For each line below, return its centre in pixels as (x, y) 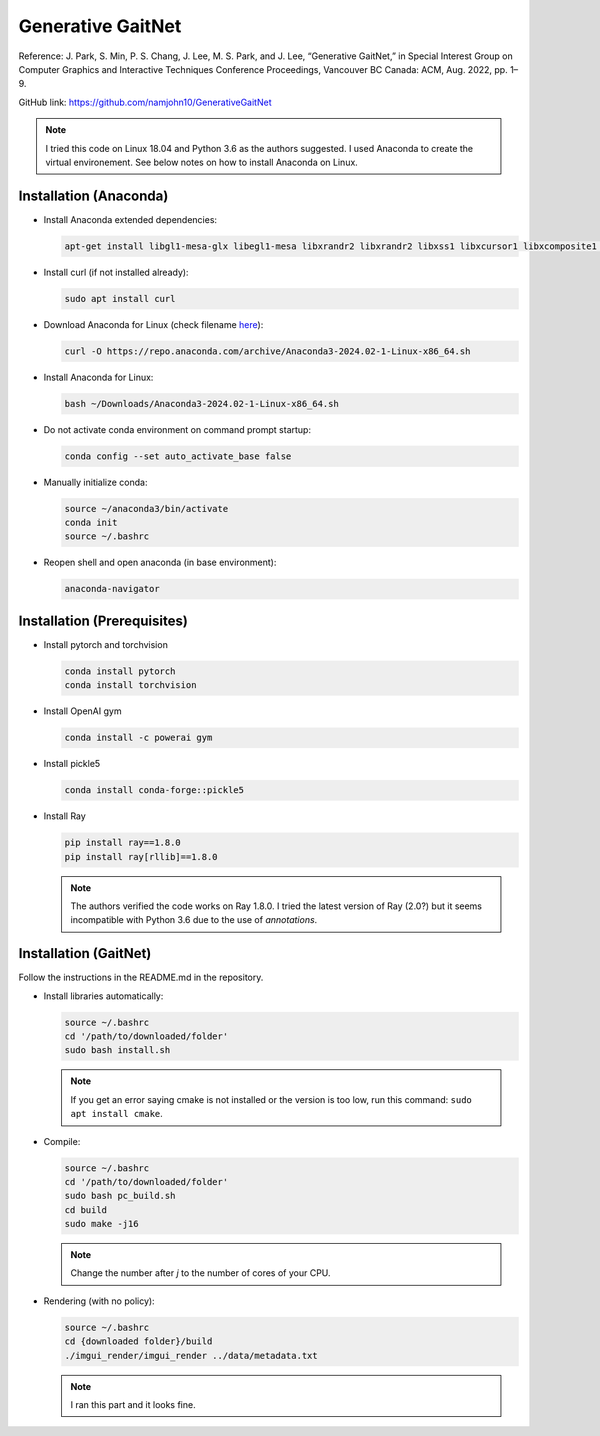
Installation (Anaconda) (93, 195)
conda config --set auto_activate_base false (178, 456)
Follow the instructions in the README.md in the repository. (141, 977)
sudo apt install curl (120, 298)
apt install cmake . (117, 1114)
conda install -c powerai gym (138, 738)
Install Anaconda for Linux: (98, 377)
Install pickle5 (72, 764)
